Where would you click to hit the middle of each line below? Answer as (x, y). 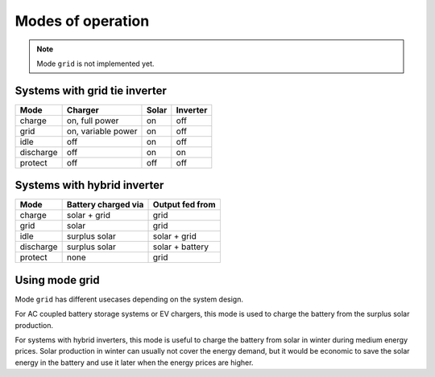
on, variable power (102, 131)
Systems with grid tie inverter (91, 90)
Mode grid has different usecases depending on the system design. (129, 299)
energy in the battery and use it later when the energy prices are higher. (134, 363)
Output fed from (184, 205)
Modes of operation (82, 21)
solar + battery (181, 247)
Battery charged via (105, 205)
